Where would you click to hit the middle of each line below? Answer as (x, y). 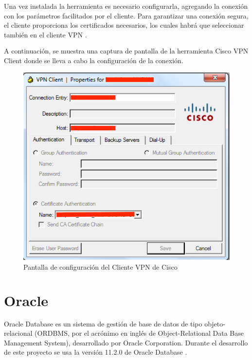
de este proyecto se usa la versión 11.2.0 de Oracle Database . (96, 352)
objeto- (215, 323)
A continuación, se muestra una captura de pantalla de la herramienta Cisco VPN (126, 51)
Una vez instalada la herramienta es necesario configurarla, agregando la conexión (126, 6)
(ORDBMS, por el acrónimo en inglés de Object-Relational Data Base (139, 333)
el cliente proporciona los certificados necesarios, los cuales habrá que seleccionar (124, 25)
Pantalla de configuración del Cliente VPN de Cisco (100, 266)
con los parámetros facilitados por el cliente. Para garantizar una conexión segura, (126, 15)
